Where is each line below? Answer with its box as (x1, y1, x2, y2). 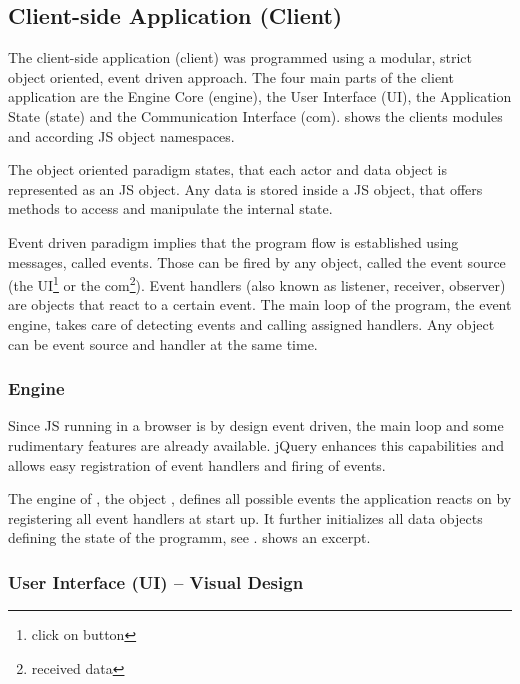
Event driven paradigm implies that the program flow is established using (8, 231, 459, 252)
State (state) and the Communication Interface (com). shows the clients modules (8, 105, 503, 126)
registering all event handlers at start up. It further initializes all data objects (8, 507, 483, 528)
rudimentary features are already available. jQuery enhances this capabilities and (8, 434, 505, 455)
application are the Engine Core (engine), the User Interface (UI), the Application (8, 86, 512, 107)
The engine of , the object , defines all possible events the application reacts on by (8, 488, 512, 509)
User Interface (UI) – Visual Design (8, 569, 304, 594)
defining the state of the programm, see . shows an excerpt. (8, 527, 371, 548)
